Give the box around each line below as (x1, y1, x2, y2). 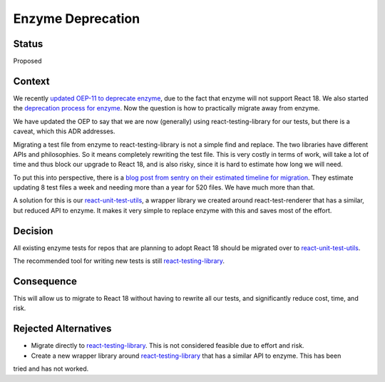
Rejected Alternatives (13, 323, 112, 335)
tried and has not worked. (13, 364, 89, 373)
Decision (13, 224, 53, 237)
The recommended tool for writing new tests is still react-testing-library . (13, 257, 225, 265)
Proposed (13, 57, 42, 66)
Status (13, 38, 43, 50)
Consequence (13, 275, 78, 287)
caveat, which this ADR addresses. (13, 127, 115, 135)
